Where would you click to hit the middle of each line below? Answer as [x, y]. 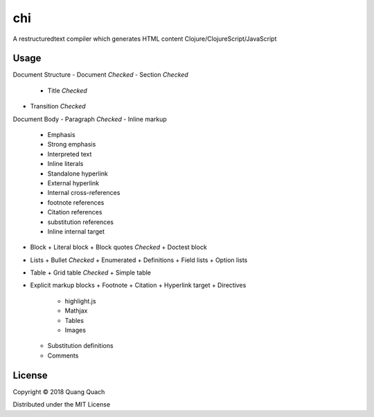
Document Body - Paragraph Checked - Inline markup [90, 119]
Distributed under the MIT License [62, 405]
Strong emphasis [72, 145]
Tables [74, 320]
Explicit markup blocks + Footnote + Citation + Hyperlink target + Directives [138, 285]
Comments [63, 355]
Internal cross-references [84, 193]
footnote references [76, 202]
